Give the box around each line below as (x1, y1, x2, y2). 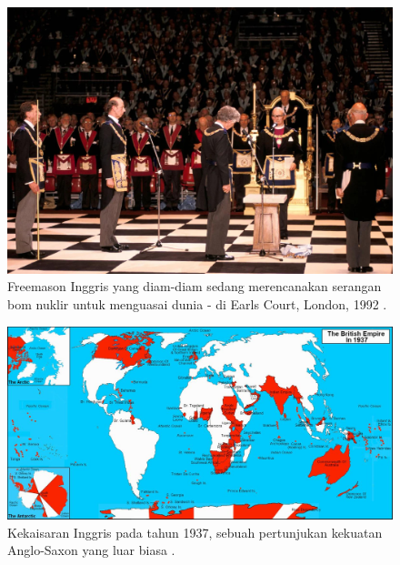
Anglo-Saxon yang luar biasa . (7, 540, 175, 560)
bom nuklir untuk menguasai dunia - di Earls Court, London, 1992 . (7, 294, 387, 313)
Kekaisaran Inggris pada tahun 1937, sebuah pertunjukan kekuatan (7, 522, 383, 541)
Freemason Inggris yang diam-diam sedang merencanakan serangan (7, 277, 382, 296)
